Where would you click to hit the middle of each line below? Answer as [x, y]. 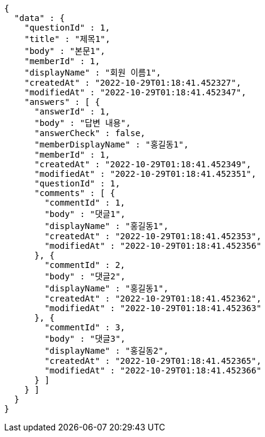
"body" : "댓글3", [85, 339]
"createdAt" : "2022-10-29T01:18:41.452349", [143, 164]
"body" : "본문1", [65, 51]
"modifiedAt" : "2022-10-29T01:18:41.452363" [153, 308]
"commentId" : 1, [85, 203]
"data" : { [39, 18]
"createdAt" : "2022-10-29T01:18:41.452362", [153, 299]
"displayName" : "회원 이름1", [93, 73]
